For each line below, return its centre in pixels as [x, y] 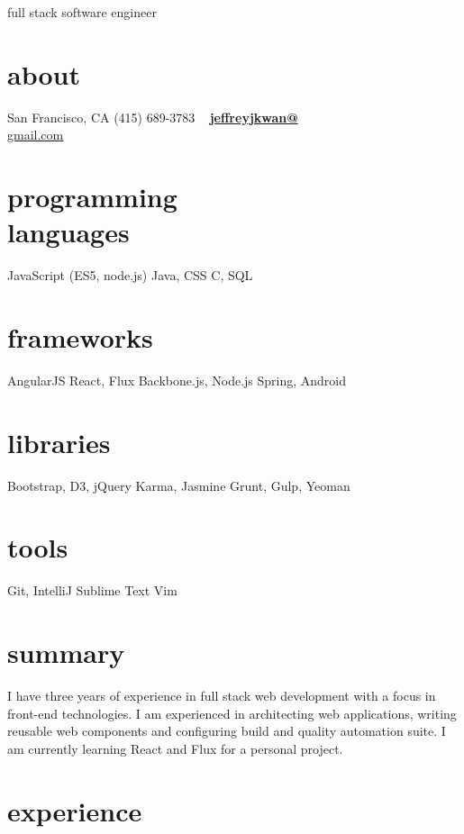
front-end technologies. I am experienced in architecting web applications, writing [232, 713]
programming [92, 197]
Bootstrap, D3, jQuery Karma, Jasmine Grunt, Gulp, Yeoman [179, 485]
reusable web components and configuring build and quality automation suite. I [227, 731]
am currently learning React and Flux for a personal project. [175, 748]
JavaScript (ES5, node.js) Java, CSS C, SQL [130, 275]
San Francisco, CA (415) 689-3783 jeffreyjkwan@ [153, 117]
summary [66, 653]
